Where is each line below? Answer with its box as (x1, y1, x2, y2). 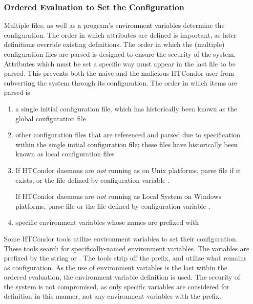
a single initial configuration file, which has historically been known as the (15, 103, 237, 113)
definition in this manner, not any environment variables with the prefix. (4, 291, 221, 301)
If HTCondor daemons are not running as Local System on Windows (15, 191, 222, 201)
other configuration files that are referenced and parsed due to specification (15, 130, 240, 140)
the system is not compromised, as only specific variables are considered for (4, 281, 230, 291)
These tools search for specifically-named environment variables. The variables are (4, 243, 250, 253)
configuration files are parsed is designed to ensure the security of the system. (4, 49, 236, 59)
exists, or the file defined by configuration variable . (15, 174, 170, 185)
